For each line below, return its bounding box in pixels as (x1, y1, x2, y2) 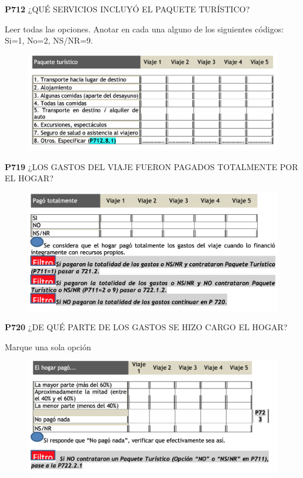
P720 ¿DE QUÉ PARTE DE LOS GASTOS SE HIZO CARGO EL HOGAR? (5, 321, 288, 333)
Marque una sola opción (5, 340, 91, 353)
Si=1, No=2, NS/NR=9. (5, 34, 93, 47)
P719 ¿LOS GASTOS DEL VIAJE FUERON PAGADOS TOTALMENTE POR (5, 160, 298, 172)
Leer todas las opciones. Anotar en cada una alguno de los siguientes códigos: (5, 22, 284, 35)
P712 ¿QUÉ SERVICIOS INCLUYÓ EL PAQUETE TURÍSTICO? (5, 3, 250, 15)
